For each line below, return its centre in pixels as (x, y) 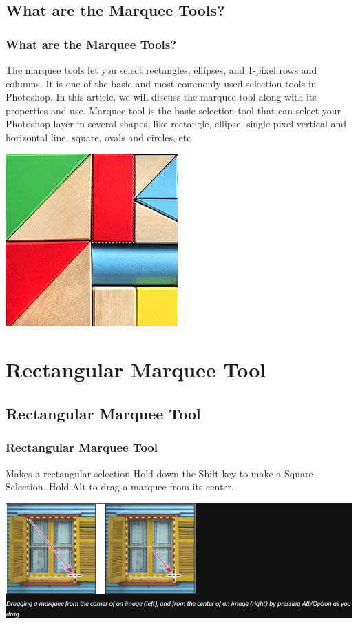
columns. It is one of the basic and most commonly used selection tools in (161, 83)
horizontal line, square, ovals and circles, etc (98, 137)
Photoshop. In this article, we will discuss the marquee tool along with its (161, 97)
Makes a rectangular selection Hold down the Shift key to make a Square (159, 473)
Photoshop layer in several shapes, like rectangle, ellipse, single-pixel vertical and (176, 124)
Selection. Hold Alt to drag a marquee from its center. (120, 487)
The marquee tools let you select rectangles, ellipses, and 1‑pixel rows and (161, 70)
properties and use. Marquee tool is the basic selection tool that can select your (173, 110)
